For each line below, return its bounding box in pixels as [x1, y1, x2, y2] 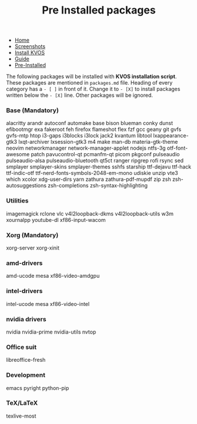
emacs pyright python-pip [6, 384, 69, 391]
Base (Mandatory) [6, 106, 59, 115]
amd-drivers [6, 259, 43, 267]
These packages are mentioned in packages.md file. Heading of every [6, 79, 173, 86]
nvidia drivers [6, 315, 46, 323]
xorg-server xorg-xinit [6, 244, 60, 251]
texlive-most [6, 412, 36, 419]
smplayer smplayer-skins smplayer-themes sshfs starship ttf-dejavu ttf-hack [6, 163, 192, 170]
